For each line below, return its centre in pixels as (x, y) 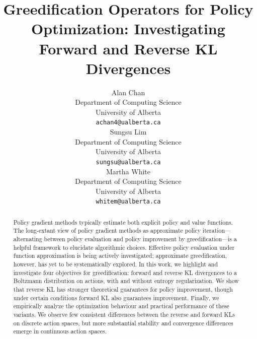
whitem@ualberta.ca (128, 202)
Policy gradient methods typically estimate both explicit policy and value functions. (123, 222)
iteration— (217, 230)
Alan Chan (128, 92)
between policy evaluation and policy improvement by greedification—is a (140, 239)
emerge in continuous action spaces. (60, 331)
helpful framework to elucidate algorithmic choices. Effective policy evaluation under (124, 247)
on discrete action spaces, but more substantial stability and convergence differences (123, 323)
